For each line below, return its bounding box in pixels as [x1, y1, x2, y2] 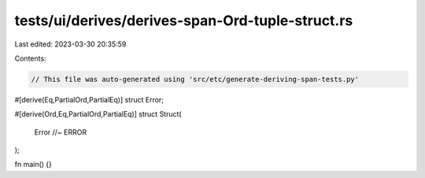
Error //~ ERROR [34, 127, 87, 137]
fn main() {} [14, 160, 53, 169]
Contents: [14, 54, 46, 63]
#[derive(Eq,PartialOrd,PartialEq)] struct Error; [14, 95, 164, 104]
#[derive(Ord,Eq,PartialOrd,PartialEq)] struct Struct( [14, 109, 182, 119]
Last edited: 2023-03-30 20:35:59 [14, 39, 127, 49]
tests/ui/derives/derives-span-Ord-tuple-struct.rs [14, 12, 353, 29]
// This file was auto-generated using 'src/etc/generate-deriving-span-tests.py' [31, 75, 360, 83]
